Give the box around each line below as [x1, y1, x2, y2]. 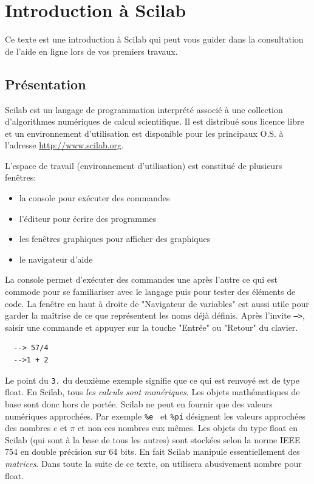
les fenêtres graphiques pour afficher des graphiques [19, 232, 211, 245]
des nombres [5, 421, 51, 434]
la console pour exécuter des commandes [19, 192, 170, 204]
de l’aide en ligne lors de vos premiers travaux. [5, 44, 178, 57]
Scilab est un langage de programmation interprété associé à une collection [5, 103, 283, 116]
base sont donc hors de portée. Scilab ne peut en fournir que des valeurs [5, 397, 273, 410]
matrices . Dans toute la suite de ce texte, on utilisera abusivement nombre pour [5, 457, 302, 469]
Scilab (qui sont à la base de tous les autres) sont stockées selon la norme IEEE [5, 433, 301, 446]
